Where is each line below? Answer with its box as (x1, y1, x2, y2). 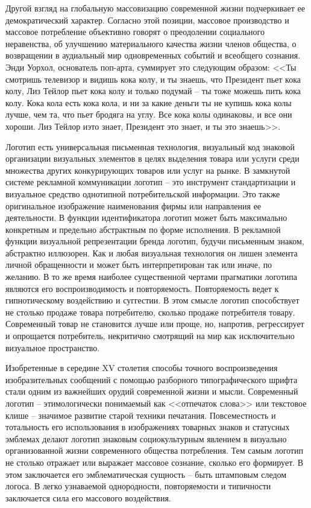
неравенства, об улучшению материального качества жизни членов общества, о (5, 37, 297, 49)
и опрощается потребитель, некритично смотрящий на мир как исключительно (5, 329, 295, 342)
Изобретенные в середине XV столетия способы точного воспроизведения (5, 361, 278, 374)
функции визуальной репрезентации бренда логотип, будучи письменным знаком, (5, 235, 304, 247)
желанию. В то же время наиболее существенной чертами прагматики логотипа (5, 270, 297, 283)
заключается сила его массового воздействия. (5, 491, 171, 504)
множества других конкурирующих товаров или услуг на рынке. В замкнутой (5, 164, 291, 176)
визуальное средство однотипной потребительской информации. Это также (5, 187, 280, 200)
